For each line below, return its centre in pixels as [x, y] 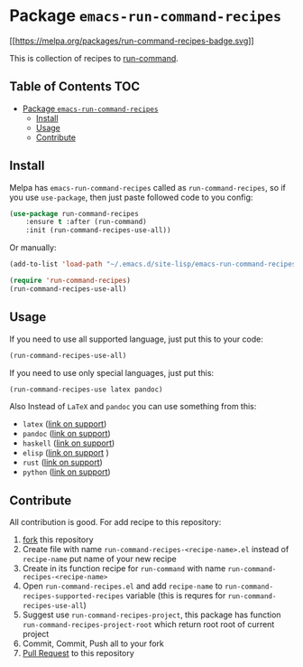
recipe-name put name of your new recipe [100, 559]
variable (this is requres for [176, 596]
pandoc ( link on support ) [66, 434]
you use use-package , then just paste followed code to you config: [131, 197]
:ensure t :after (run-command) [86, 222]
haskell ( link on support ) [69, 443]
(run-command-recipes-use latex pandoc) [87, 390]
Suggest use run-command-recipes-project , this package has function [151, 615]
